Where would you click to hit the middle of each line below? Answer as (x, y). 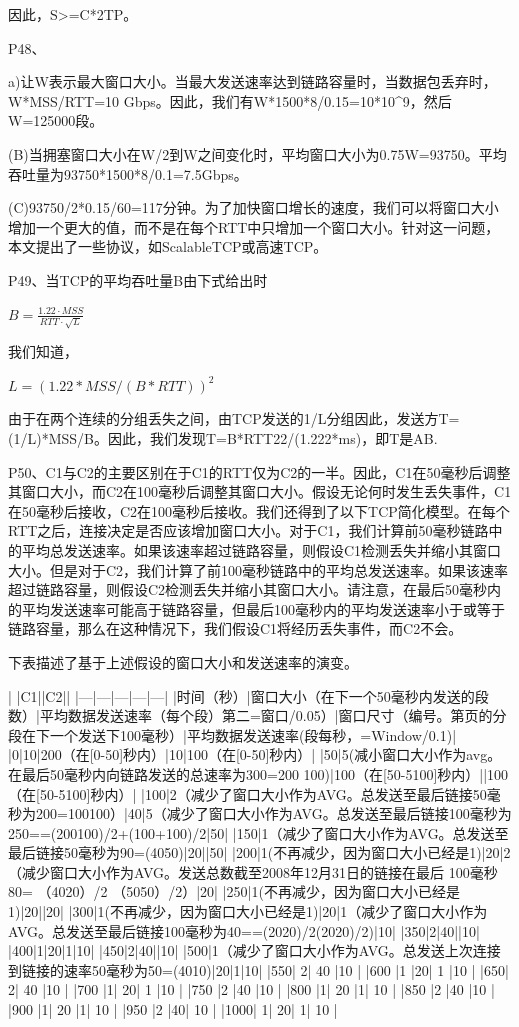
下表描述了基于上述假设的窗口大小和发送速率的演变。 (183, 661)
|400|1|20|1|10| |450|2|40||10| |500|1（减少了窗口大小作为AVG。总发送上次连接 (254, 950)
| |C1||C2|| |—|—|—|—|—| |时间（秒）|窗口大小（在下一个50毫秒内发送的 (241, 695)
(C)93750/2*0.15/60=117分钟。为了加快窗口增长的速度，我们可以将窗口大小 (253, 207)
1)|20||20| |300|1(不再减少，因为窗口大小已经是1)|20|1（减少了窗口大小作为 (248, 911)
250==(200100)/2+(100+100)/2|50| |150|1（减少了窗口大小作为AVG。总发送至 (258, 832)
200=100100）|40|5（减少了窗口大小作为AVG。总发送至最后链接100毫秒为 (273, 813)
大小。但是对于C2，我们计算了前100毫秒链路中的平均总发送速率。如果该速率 (258, 569)
